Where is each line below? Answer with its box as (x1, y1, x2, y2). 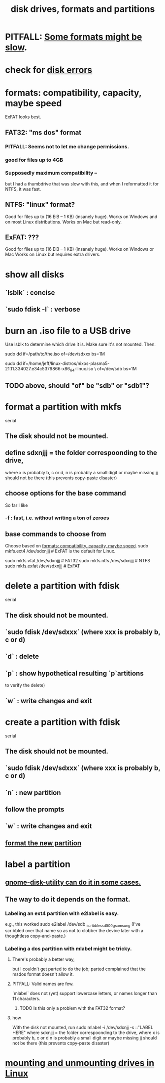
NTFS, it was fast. (5, 186, 41, 192)
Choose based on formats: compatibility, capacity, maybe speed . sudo (5, 543, 149, 549)
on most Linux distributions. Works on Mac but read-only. (5, 219, 122, 225)
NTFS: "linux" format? (5, 200, 75, 209)
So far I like (5, 502, 28, 508)
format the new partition (5, 839, 82, 847)
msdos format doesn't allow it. (12, 971, 74, 977)
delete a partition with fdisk (5, 580, 120, 591)
